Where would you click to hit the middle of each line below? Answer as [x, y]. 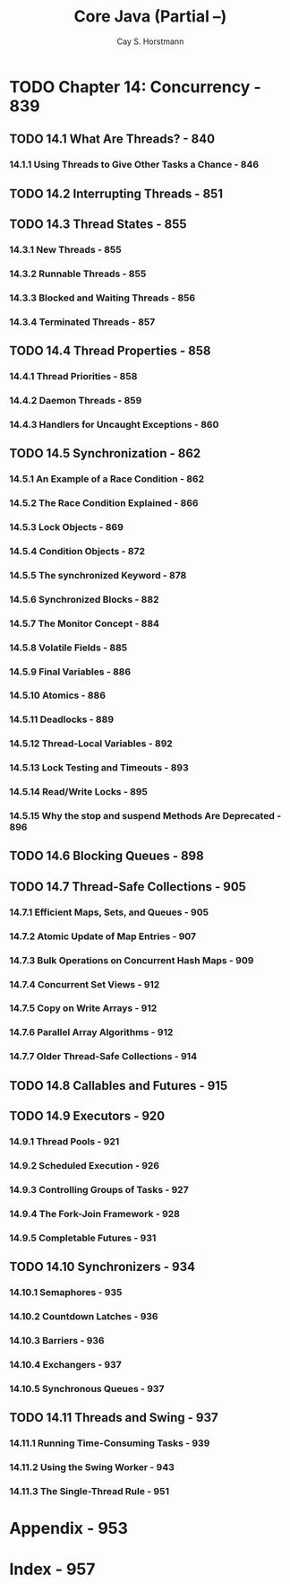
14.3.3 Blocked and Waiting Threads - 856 [102, 298]
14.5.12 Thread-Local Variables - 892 [91, 744]
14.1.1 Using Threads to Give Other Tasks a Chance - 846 [134, 165]
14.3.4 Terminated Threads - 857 [82, 322]
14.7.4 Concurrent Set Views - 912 [85, 984]
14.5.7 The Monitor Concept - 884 [84, 623]
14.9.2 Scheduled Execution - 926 [84, 1165]
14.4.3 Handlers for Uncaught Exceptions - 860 [114, 424]
